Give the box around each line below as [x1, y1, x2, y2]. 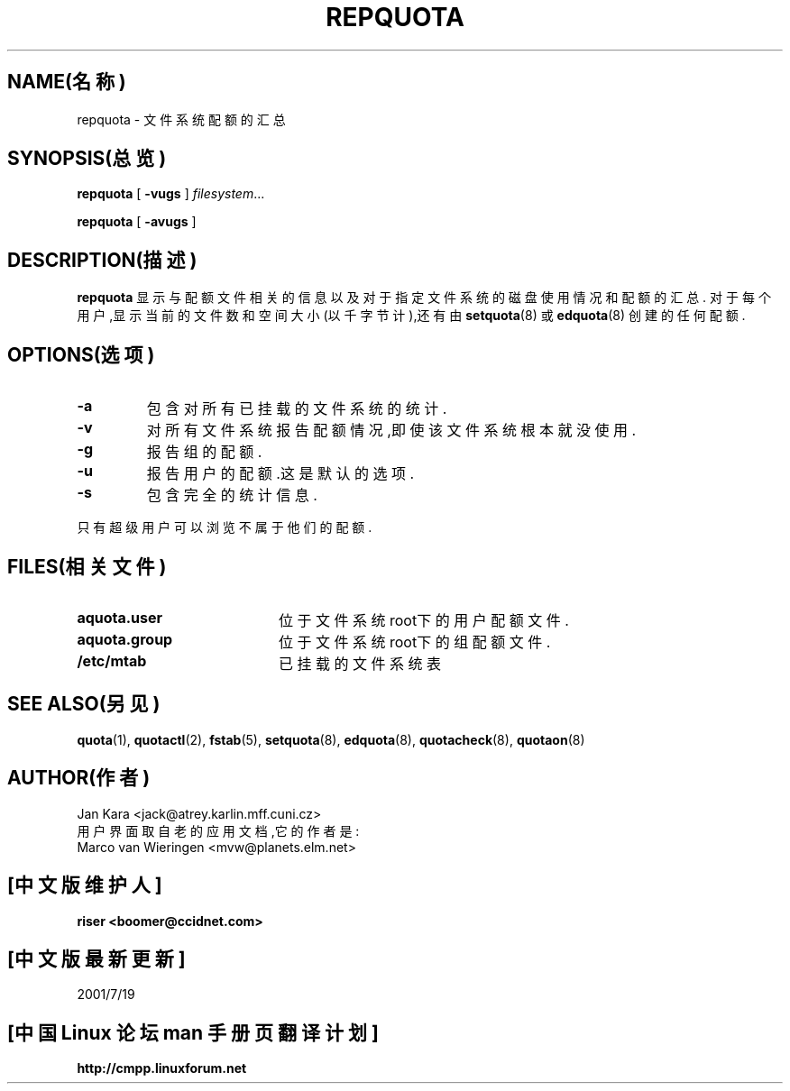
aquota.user [77, 608, 163, 627]
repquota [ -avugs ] [77, 214, 197, 230]
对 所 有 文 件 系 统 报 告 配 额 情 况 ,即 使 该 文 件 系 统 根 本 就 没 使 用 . [146, 421, 637, 440]
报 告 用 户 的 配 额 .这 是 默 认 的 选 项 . [146, 464, 415, 483]
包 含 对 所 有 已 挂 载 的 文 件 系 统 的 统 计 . [146, 399, 447, 418]
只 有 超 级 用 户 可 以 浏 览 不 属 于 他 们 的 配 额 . [77, 519, 372, 536]
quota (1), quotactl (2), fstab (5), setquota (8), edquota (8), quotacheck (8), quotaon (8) [77, 731, 585, 747]
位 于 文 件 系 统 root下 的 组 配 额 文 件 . [278, 632, 551, 651]
